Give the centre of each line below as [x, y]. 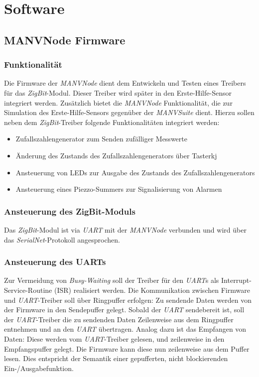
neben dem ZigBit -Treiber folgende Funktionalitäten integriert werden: [112, 122]
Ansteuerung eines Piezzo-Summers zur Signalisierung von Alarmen [119, 189]
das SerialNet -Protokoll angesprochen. [62, 239]
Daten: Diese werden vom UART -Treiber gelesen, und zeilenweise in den [114, 338]
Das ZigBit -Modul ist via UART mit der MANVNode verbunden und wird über [125, 229]
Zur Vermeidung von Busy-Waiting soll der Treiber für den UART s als [112, 280]
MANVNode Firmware [65, 40]
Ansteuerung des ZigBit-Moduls [70, 211]
